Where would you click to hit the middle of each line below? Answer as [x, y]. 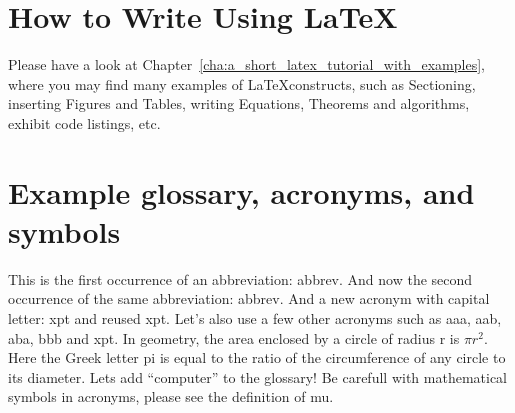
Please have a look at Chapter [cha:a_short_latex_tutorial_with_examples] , [246, 64]
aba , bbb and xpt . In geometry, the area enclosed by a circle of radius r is [234, 337]
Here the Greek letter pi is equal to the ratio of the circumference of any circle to [257, 357]
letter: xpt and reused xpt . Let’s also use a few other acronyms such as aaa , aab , [255, 318]
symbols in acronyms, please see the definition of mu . [171, 396]
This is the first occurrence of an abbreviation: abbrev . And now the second [240, 278]
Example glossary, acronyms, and [241, 191]
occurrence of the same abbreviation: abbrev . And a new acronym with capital [249, 298]
